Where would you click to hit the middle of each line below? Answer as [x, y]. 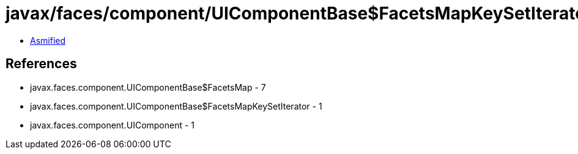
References [41, 64]
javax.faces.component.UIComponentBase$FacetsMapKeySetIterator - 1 [176, 106]
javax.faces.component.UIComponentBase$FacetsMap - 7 [148, 87]
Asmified [48, 40]
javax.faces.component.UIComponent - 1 [113, 125]
